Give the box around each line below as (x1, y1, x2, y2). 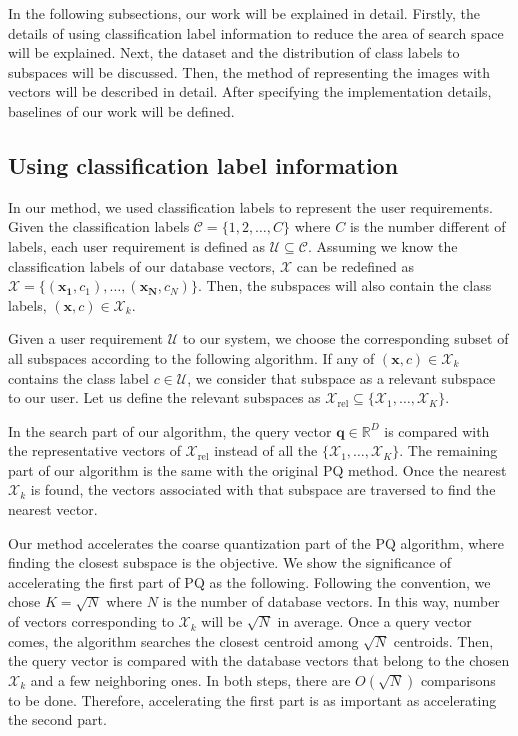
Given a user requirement (8, 328, 164, 349)
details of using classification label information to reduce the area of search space (8, 22, 504, 43)
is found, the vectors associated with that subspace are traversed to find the (30, 479, 496, 500)
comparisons (420, 669, 496, 690)
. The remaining (399, 440, 498, 461)
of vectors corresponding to (8, 611, 174, 632)
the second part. (8, 709, 107, 730)
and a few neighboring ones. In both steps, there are (30, 669, 351, 690)
